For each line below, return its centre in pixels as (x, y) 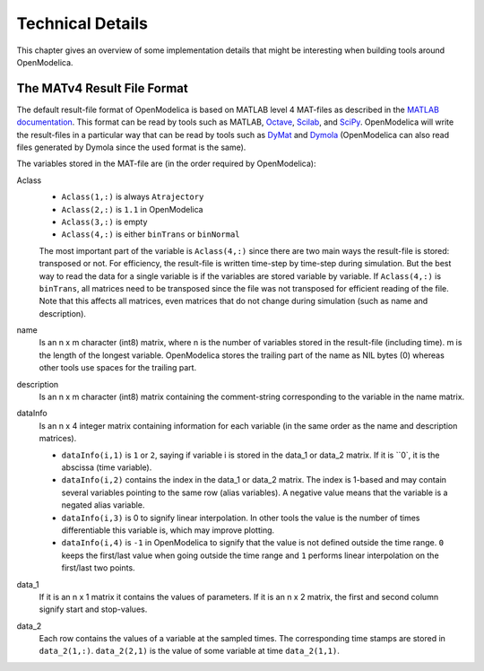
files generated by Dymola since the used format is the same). (131, 147)
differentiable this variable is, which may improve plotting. (168, 530)
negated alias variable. (103, 505)
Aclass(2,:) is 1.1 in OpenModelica (132, 209)
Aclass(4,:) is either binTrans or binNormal (151, 234)
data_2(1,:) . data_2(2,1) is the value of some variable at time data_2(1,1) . (189, 651)
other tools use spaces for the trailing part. (118, 368)
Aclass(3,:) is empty (104, 222)
